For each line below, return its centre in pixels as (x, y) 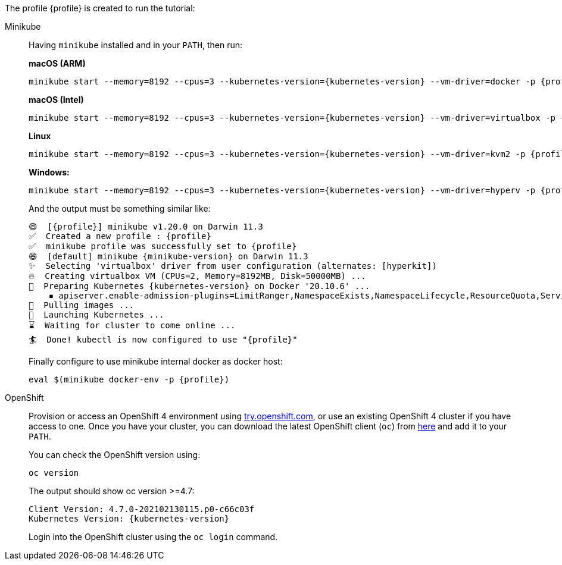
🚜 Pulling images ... (82, 305)
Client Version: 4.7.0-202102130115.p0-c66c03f (142, 509)
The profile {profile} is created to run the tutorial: (100, 8)
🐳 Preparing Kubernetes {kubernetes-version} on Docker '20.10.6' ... (199, 286)
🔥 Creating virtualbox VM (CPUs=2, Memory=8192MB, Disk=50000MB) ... (197, 276)
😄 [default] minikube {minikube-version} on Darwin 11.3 (168, 256)
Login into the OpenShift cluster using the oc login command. (153, 537)
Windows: (49, 172)
